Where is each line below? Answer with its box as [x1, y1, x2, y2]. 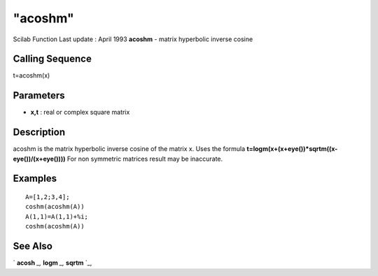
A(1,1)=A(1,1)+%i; [25, 212, 89, 220]
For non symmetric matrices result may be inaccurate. [66, 154, 223, 163]
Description [13, 126, 66, 138]
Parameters [13, 89, 65, 101]
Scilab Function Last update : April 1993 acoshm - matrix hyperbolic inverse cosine [13, 35, 253, 43]
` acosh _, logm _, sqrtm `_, [13, 259, 92, 267]
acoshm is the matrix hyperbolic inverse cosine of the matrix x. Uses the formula [13, 145, 246, 153]
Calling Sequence [13, 53, 92, 65]
